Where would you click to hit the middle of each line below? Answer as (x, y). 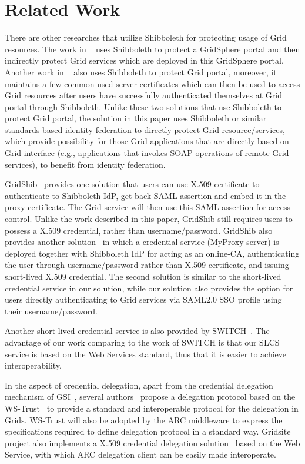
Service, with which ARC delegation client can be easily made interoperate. (140, 454)
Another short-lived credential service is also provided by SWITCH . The (137, 331)
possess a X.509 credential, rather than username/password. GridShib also (139, 230)
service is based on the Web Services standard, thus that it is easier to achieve (146, 354)
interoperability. (33, 365)
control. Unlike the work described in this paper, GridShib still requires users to (149, 219)
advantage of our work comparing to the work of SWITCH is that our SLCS (142, 342)
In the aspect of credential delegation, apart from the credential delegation (139, 385)
